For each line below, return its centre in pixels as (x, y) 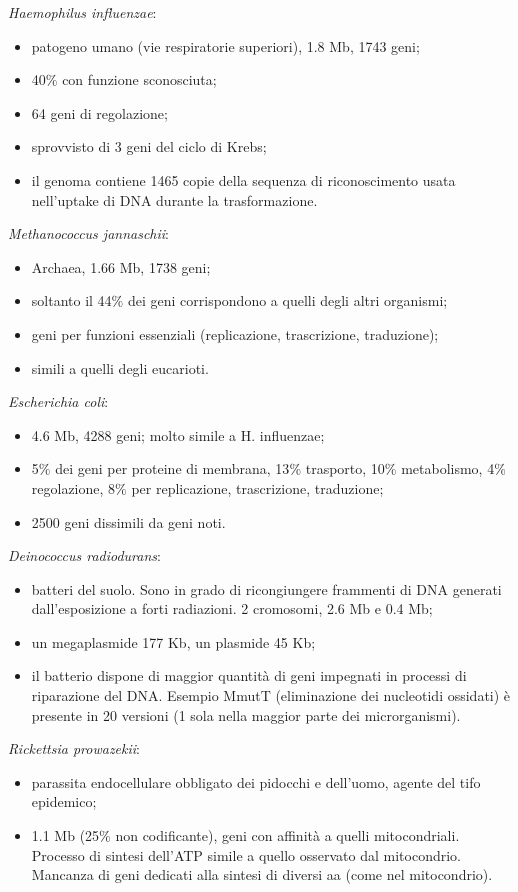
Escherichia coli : (58, 401)
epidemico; (64, 801)
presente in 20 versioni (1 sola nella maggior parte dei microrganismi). (246, 714)
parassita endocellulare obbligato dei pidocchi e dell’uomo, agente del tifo (256, 781)
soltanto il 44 (71, 300)
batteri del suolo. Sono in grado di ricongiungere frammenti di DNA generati (266, 588)
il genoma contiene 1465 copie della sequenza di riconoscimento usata (243, 179)
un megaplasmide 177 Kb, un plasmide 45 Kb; (173, 641)
